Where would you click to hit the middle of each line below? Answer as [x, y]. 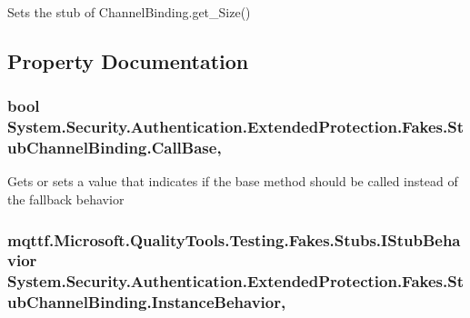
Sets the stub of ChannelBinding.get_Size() [129, 12]
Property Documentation [128, 60]
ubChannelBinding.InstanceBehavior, [147, 302]
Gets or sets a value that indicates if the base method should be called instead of [233, 181]
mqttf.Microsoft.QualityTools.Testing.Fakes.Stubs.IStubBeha [234, 239]
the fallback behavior [66, 199]
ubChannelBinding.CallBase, [115, 148]
